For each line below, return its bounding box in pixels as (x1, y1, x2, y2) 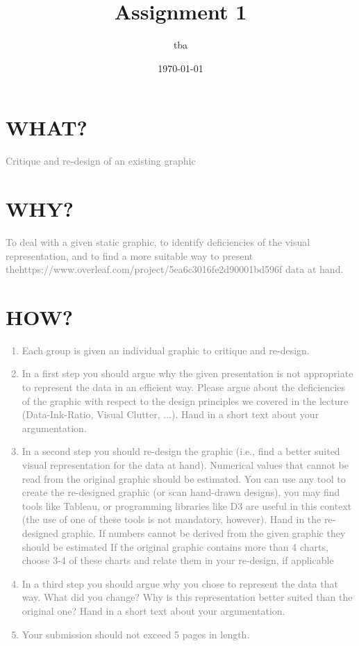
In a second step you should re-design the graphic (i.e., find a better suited (22, 444, 340, 458)
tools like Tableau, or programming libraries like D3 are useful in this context (22, 498, 352, 513)
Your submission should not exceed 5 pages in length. (22, 627, 250, 641)
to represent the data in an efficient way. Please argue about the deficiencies (22, 380, 346, 395)
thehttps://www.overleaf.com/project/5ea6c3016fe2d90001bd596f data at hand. (6, 262, 344, 276)
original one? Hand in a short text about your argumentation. (22, 603, 285, 618)
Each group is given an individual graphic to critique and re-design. (22, 342, 310, 357)
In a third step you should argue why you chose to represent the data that (22, 576, 338, 590)
